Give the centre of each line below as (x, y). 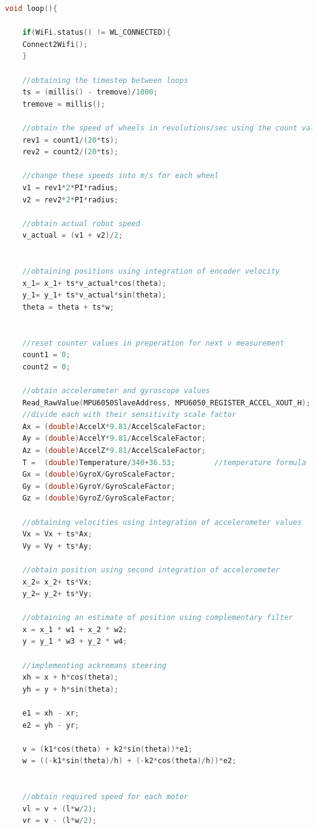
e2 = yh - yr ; (51, 725)
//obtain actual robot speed (81, 223)
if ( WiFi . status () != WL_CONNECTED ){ (97, 33)
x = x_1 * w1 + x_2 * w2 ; (75, 629)
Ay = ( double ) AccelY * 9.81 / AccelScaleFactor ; (114, 439)
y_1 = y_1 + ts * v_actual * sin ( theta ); (94, 295)
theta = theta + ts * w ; (68, 307)
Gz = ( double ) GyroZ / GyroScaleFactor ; (99, 498)
